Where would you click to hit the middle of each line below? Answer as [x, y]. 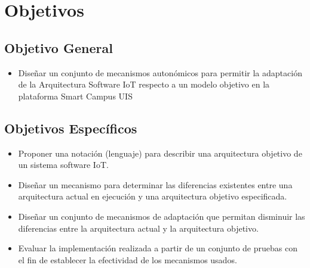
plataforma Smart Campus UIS [75, 96]
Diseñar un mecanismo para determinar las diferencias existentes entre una [155, 184]
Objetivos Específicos [71, 128]
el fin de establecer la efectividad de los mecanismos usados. [128, 259]
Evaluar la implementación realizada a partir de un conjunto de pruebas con [158, 248]
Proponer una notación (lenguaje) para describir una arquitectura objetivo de [160, 153]
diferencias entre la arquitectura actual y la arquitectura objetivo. [138, 228]
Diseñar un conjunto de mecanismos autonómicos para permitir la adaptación [160, 72]
